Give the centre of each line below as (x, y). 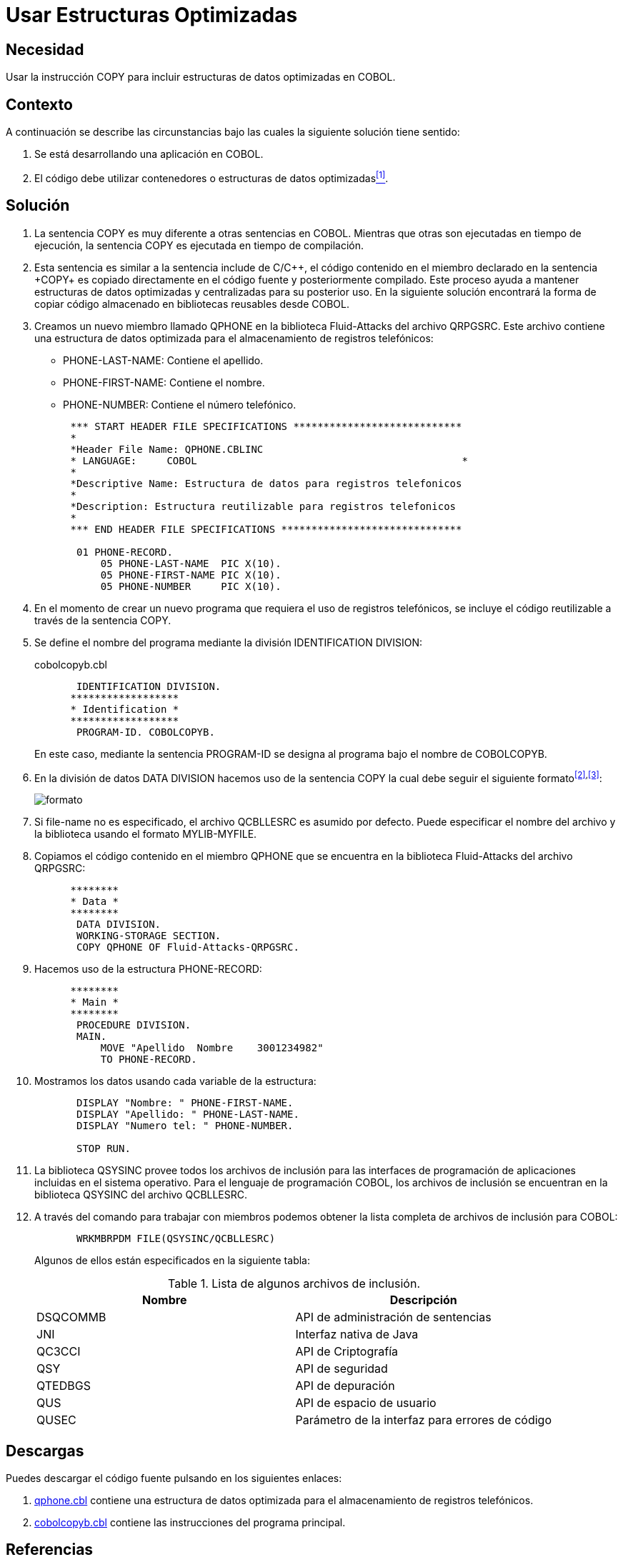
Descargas (45, 1451)
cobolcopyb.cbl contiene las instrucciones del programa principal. (190, 1523)
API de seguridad (342, 1369)
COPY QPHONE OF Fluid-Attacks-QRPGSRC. (188, 947)
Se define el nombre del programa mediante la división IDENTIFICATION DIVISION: (228, 642)
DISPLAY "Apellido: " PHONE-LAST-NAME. (188, 1115)
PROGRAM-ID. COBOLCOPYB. (146, 732)
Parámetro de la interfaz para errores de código (423, 1420)
